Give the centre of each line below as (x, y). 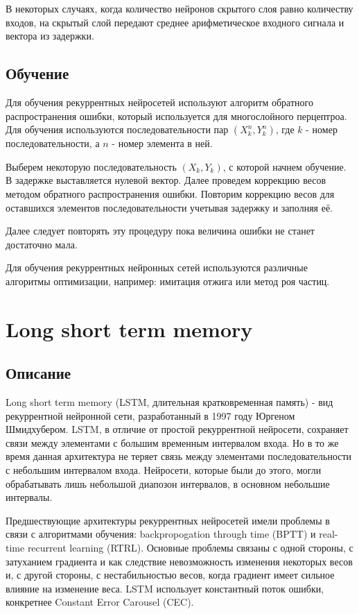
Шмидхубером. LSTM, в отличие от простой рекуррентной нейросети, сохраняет (177, 429)
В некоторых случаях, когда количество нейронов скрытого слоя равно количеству (179, 8)
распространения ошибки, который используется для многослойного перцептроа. (176, 116)
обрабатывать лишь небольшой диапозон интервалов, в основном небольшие (168, 483)
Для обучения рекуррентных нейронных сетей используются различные (157, 267)
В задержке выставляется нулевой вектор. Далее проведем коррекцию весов (166, 180)
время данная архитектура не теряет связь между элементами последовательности (179, 456)
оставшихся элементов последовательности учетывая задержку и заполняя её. (169, 207)
